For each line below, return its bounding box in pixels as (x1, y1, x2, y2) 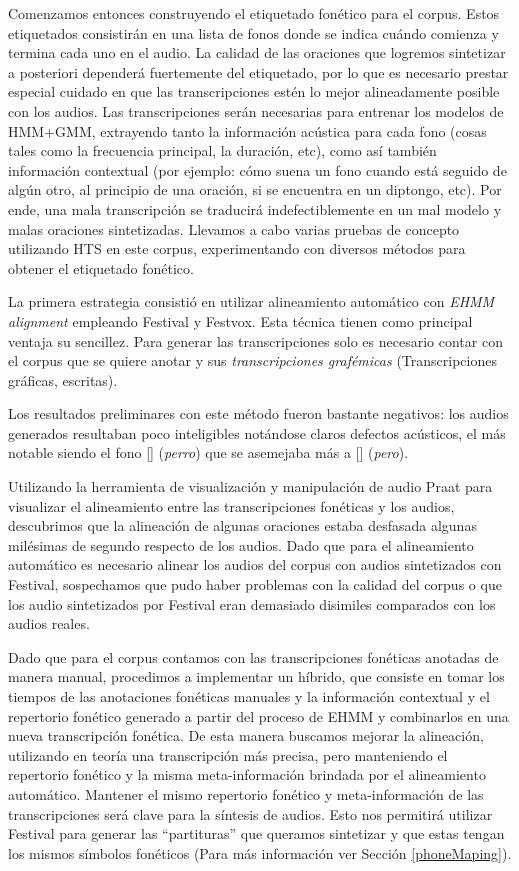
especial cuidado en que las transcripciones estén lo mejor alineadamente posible (8, 81, 500, 102)
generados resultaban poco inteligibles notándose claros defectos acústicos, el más (8, 422, 506, 443)
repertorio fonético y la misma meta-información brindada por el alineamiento (8, 764, 486, 785)
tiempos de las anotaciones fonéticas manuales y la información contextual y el (8, 686, 490, 706)
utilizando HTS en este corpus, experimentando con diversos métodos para (8, 238, 466, 259)
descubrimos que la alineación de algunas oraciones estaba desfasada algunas (8, 515, 477, 536)
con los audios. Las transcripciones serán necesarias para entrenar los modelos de (8, 100, 504, 121)
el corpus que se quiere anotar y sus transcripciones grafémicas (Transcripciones (8, 350, 497, 371)
